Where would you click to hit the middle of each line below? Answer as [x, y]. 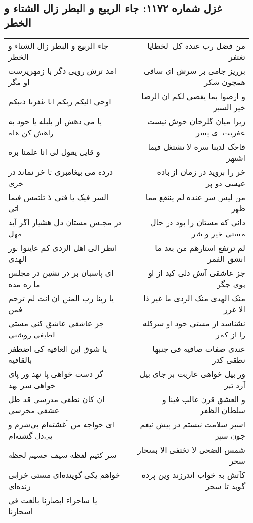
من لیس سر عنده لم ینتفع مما [195, 197]
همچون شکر [225, 82]
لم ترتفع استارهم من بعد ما [200, 247]
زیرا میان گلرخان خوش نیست [196, 121]
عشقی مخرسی [34, 410]
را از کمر [230, 334]
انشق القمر [226, 258]
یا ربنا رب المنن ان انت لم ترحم [61, 298]
